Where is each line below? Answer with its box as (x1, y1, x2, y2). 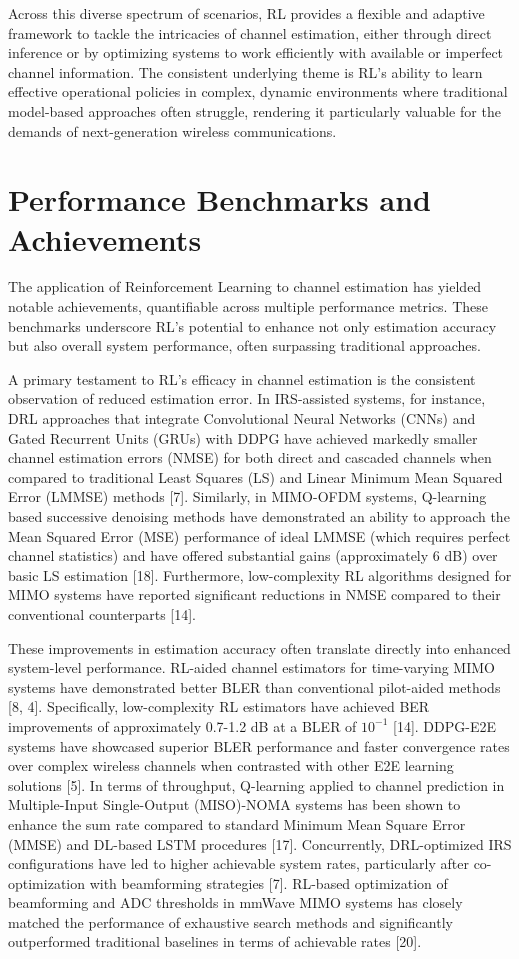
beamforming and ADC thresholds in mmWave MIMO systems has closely (8, 892, 463, 913)
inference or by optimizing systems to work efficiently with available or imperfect (8, 42, 504, 63)
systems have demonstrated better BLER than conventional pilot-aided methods (8, 676, 501, 697)
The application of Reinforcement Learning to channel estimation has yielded (8, 276, 482, 297)
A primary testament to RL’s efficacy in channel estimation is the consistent (8, 368, 476, 389)
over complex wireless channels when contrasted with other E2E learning (8, 755, 454, 776)
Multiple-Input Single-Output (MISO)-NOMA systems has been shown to (8, 794, 461, 815)
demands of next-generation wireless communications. (8, 120, 337, 141)
